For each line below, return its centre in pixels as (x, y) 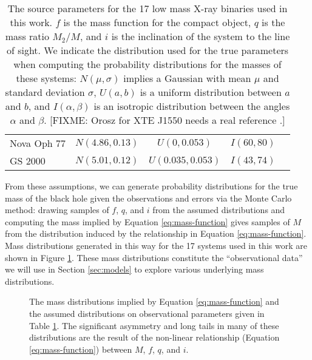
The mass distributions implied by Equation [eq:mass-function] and (154, 301)
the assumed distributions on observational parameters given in (147, 313)
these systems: (46, 78)
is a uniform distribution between (211, 92)
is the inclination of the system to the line (201, 36)
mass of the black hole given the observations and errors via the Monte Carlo (148, 198)
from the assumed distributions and (219, 210)
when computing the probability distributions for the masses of (148, 64)
